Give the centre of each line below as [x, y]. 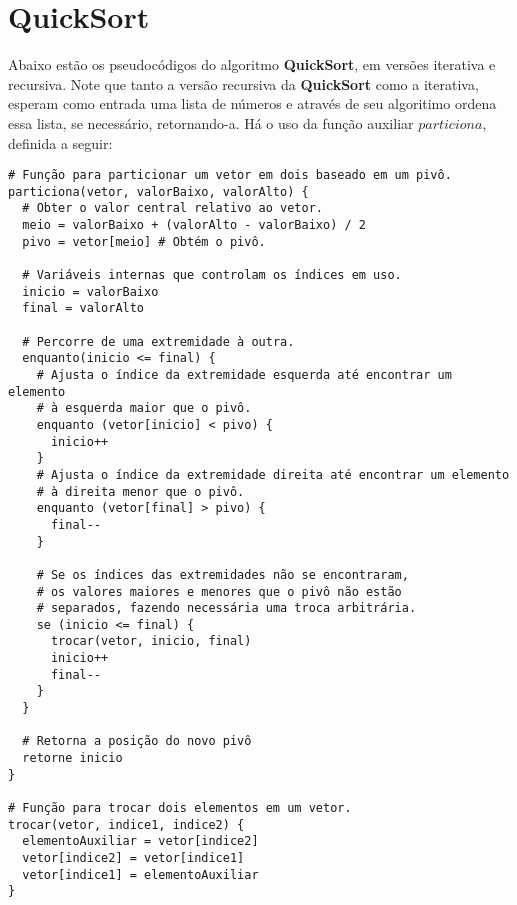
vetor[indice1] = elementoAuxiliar [140, 874]
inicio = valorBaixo [90, 291]
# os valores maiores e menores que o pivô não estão [219, 591]
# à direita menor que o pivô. [140, 491]
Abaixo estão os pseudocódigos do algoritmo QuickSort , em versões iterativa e [252, 64]
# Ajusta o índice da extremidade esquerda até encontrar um [244, 374]
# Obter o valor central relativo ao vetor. [172, 208]
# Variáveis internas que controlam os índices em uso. [212, 275]
